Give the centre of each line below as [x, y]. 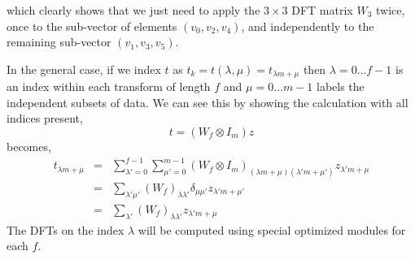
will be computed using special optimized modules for [272, 229]
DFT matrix [322, 10]
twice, [390, 10]
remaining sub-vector [59, 42]
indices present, [45, 118]
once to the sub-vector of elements [92, 26]
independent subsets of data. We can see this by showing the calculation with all [207, 102]
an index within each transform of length [109, 86]
